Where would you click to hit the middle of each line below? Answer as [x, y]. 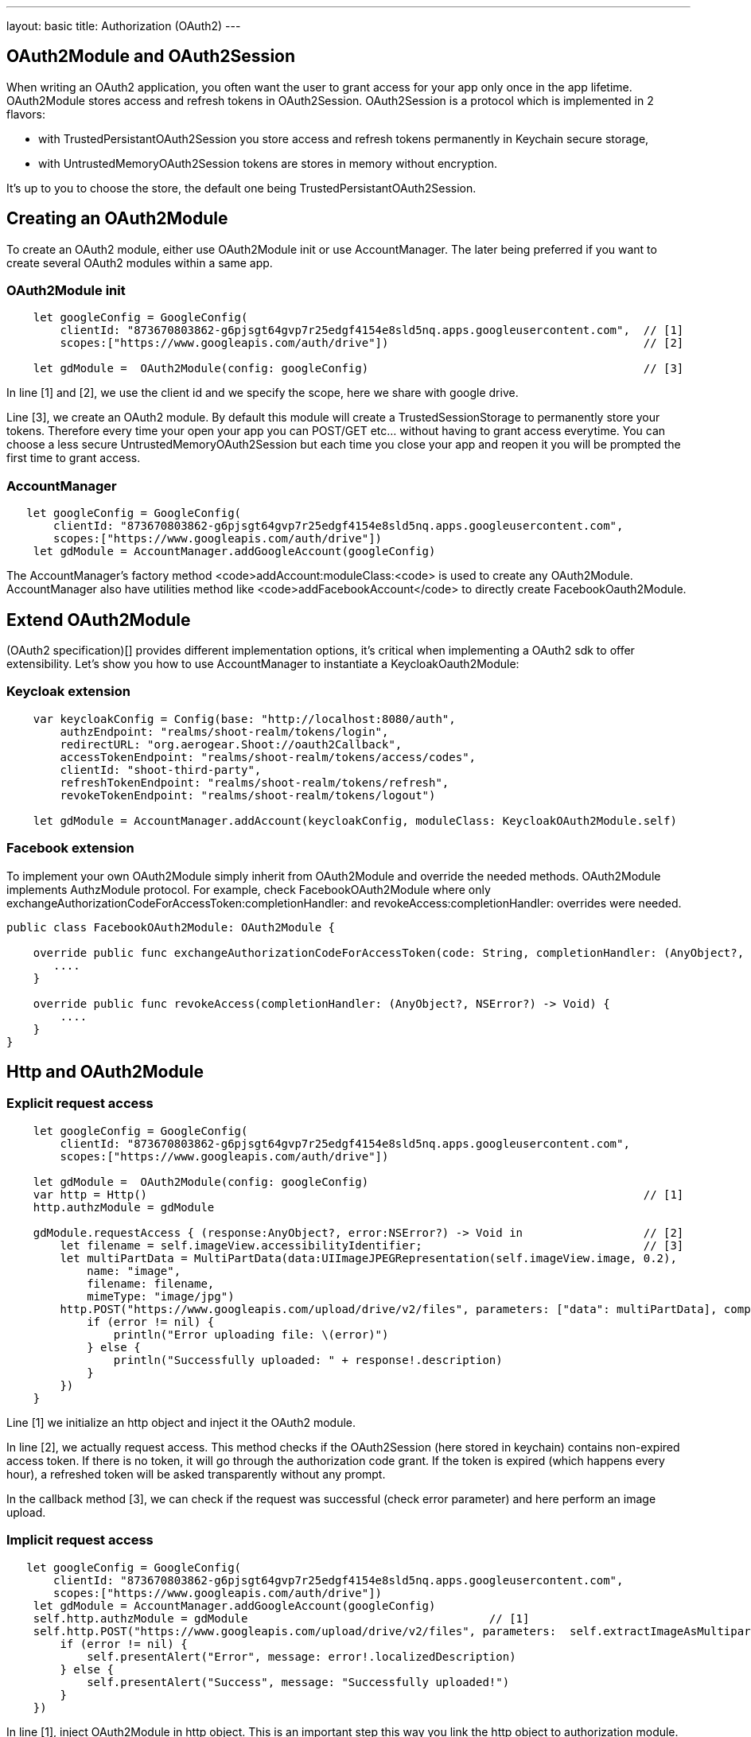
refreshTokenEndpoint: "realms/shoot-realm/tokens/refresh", [255, 782]
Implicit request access [80, 1540]
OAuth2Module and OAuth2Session [151, 56]
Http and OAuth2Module [105, 1071]
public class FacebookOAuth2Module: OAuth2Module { [171, 927]
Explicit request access [80, 1104]
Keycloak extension [68, 692]
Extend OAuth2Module [99, 620]
